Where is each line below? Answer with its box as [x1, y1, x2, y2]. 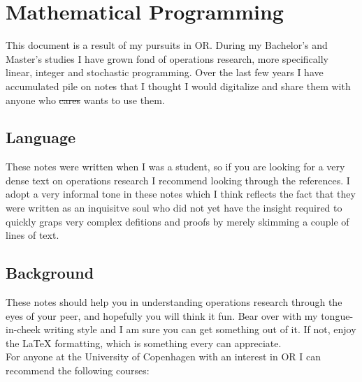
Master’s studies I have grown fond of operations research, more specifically [6, 51, 328, 66]
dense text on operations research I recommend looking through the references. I [6, 172, 350, 187]
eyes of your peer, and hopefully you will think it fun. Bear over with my [6, 308, 318, 323]
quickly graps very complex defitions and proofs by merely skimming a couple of [6, 214, 349, 228]
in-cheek [6, 322, 41, 337]
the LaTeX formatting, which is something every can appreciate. [6, 335, 282, 350]
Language [6, 126, 76, 148]
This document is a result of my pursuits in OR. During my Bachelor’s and [6, 38, 328, 52]
